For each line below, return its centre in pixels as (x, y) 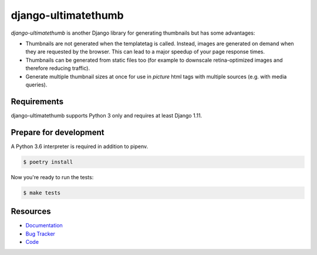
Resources (31, 212)
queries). (36, 85)
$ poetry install (48, 162)
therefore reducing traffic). (58, 68)
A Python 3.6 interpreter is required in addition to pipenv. (80, 146)
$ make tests (42, 193)
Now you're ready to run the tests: (52, 177)
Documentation (44, 226)
